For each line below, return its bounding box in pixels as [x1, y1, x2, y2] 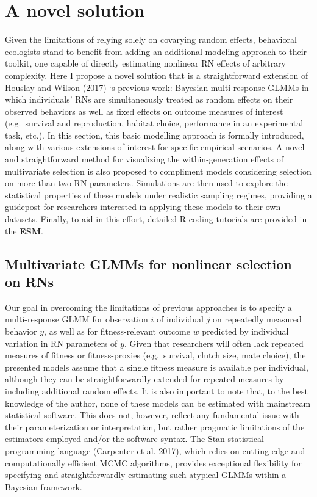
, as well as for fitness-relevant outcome [44, 325, 190, 337]
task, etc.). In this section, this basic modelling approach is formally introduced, [5, 128, 304, 141]
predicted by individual [202, 325, 289, 337]
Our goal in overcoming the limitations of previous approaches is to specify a [5, 300, 292, 313]
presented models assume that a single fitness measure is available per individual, [5, 360, 308, 373]
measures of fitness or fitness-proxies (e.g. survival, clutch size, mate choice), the [5, 349, 306, 361]
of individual [156, 313, 204, 325]
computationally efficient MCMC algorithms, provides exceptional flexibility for [5, 456, 302, 469]
